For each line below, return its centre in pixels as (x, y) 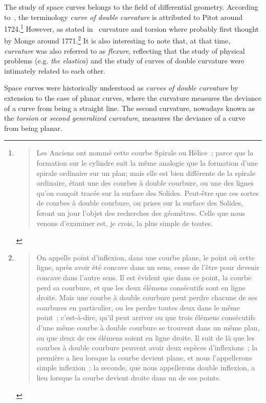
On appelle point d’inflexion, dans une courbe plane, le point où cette (146, 257)
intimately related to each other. (55, 70)
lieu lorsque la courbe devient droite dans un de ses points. (129, 377)
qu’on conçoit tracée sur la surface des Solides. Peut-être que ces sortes (148, 193)
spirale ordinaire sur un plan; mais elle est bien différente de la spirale (146, 173)
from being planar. (33, 128)
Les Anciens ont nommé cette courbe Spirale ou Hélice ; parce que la (145, 153)
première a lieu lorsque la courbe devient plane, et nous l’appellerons (144, 357)
